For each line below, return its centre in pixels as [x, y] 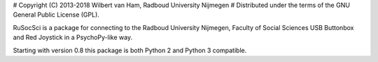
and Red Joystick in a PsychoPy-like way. [73, 38]
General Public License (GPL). [56, 15]
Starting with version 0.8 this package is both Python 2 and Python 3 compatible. [130, 50]
